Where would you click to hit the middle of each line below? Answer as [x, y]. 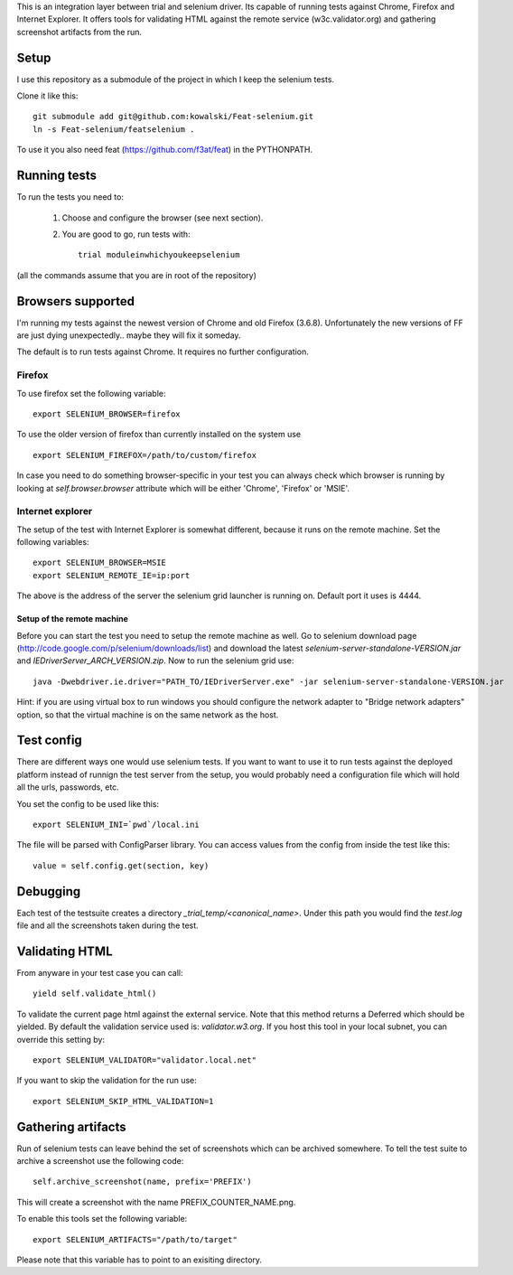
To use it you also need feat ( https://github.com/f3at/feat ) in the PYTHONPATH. [165, 150]
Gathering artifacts [71, 1126]
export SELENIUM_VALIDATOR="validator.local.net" [145, 1060]
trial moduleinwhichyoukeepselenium [159, 255]
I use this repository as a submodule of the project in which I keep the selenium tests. [175, 79]
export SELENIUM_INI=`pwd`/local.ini [117, 825]
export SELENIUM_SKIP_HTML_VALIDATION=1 [123, 1101]
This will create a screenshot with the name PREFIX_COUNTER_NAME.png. [156, 1202]
